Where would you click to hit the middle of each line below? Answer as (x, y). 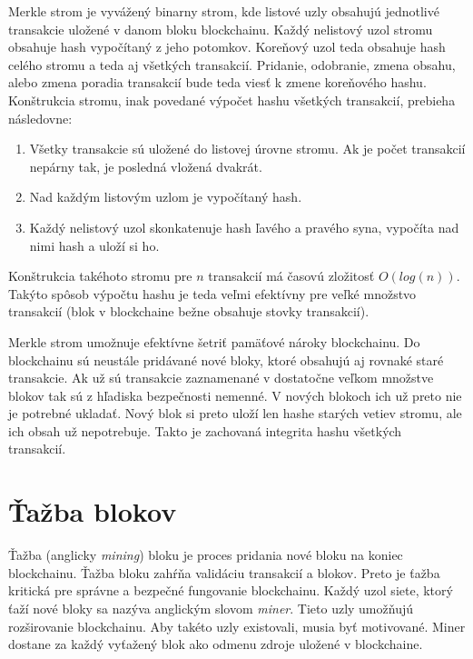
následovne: (40, 118)
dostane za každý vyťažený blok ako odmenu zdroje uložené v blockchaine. (216, 644)
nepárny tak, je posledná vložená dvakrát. (146, 166)
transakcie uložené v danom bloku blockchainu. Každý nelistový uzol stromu (221, 29)
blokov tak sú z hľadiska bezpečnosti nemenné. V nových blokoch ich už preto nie (235, 395)
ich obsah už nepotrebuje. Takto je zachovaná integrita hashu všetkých (205, 430)
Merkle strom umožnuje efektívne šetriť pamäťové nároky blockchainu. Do (214, 341)
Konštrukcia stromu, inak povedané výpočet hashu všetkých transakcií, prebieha (232, 100)
